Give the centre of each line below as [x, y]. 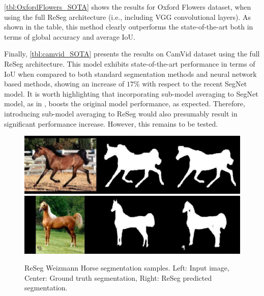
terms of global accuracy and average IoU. [70, 36]
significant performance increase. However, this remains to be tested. [111, 123]
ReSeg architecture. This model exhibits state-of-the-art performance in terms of [130, 63]
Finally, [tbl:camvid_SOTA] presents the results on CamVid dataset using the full [132, 54]
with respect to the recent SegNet [195, 84]
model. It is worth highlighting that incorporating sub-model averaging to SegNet [131, 93]
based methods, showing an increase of [64, 84]
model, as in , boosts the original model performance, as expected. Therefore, [125, 103]
